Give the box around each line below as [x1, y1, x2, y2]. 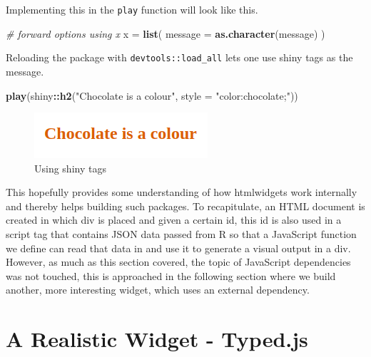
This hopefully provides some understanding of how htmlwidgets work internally [6, 185, 357, 200]
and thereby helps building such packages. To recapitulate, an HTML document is [6, 198, 365, 213]
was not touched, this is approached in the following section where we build [6, 268, 336, 283]
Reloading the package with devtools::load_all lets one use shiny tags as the [6, 50, 353, 65]
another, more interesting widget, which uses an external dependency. [6, 282, 310, 297]
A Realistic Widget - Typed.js [6, 324, 308, 353]
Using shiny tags [34, 160, 106, 175]
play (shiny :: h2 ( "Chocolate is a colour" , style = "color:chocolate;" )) [6, 88, 298, 103]
